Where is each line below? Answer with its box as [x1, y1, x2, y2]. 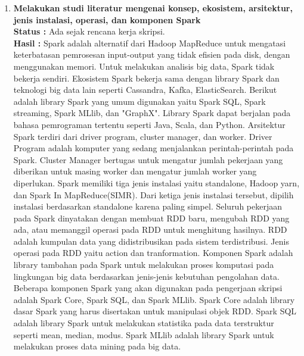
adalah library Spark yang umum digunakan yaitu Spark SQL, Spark [13, 95, 266, 107]
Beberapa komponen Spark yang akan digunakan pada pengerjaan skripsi [13, 282, 283, 294]
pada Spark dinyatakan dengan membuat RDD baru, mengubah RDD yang [13, 211, 290, 224]
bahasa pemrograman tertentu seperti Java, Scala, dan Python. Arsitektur [13, 118, 286, 130]
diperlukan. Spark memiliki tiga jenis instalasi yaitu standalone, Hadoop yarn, [13, 176, 300, 189]
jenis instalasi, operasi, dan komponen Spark [13, 13, 201, 26]
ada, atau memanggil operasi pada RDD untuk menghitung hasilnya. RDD [13, 223, 287, 236]
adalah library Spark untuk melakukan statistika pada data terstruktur [13, 317, 274, 329]
